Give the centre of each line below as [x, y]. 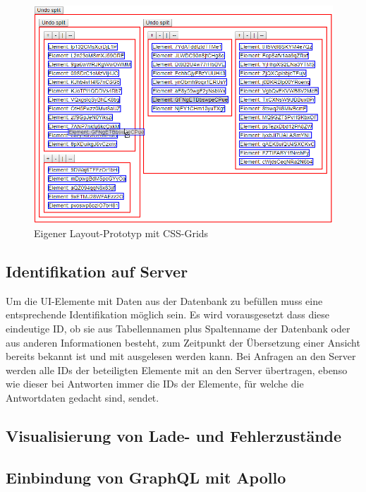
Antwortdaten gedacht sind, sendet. [83, 397]
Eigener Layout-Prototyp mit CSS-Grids [121, 233]
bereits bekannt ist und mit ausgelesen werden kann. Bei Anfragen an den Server [181, 356]
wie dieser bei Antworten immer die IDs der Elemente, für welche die [155, 384]
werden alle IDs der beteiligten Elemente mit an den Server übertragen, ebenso [177, 370]
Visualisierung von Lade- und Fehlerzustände [174, 435]
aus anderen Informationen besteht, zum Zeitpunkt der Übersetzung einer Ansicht [183, 342]
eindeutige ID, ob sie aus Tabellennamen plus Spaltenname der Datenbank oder [178, 328]
